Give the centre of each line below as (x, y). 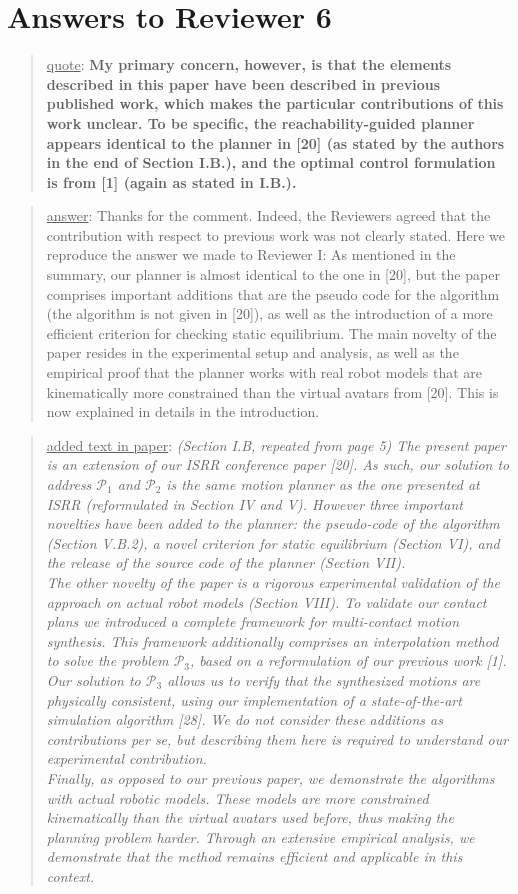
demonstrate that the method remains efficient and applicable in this (254, 856)
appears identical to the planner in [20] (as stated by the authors (275, 142)
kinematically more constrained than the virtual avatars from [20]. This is (272, 391)
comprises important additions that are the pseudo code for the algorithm (273, 293)
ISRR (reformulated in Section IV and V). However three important (254, 503)
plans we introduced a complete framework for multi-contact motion (253, 621)
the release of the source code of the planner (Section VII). (226, 562)
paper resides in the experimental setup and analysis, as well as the (252, 352)
